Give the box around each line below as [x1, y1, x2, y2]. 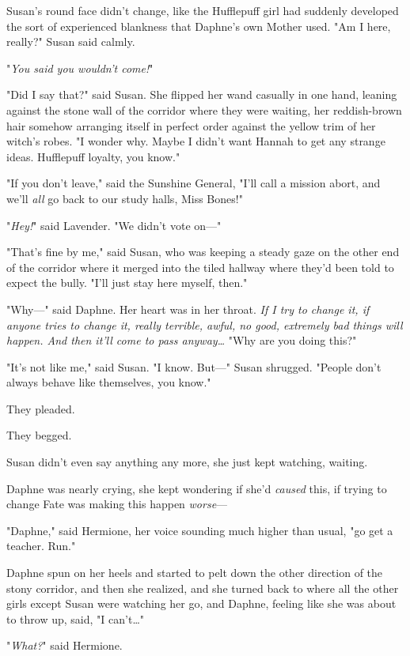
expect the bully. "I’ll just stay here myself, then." [6, 274, 248, 291]
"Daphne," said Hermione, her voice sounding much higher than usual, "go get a [6, 522, 393, 538]
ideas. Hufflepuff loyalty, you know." [6, 148, 180, 164]
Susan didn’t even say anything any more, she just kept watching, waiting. [6, 454, 368, 470]
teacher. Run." [6, 537, 76, 554]
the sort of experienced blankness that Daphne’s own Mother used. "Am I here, [6, 17, 391, 34]
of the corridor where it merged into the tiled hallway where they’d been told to [6, 258, 394, 275]
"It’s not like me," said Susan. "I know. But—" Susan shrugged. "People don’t [6, 358, 382, 375]
